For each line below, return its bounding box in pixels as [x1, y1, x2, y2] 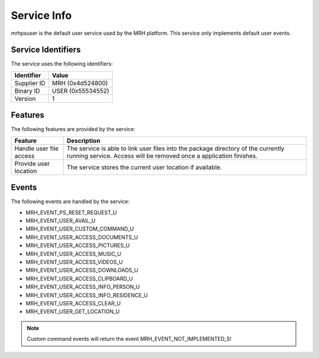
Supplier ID [14, 79, 45, 87]
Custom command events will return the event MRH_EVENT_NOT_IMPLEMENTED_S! [27, 336, 232, 343]
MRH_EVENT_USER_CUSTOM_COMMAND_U [25, 225, 134, 233]
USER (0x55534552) [51, 86, 109, 95]
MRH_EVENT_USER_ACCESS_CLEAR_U [25, 300, 121, 307]
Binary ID [14, 86, 41, 95]
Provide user [14, 160, 50, 168]
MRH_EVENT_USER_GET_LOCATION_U [25, 308, 120, 315]
